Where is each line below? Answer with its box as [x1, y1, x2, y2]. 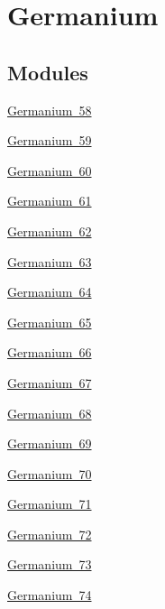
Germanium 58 [7, 100, 92, 119]
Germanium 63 [7, 252, 92, 271]
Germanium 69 [7, 434, 92, 453]
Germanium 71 [7, 494, 92, 513]
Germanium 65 [7, 312, 92, 331]
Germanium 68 [7, 403, 92, 422]
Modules [7, 58, 88, 86]
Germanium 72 [7, 524, 92, 543]
